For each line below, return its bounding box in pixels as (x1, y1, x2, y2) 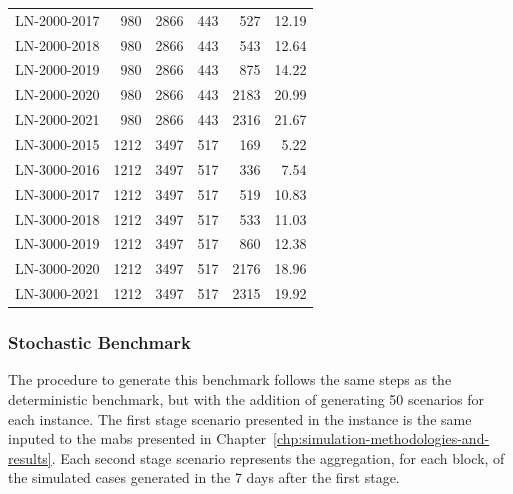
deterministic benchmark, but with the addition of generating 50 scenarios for (8, 388, 485, 409)
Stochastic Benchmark (8, 330, 191, 355)
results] (8, 447, 52, 468)
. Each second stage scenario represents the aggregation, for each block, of (51, 447, 505, 468)
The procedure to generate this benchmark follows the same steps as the (8, 369, 452, 390)
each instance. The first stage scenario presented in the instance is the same (8, 408, 472, 429)
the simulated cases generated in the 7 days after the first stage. (8, 467, 400, 488)
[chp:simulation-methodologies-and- (273, 428, 490, 449)
